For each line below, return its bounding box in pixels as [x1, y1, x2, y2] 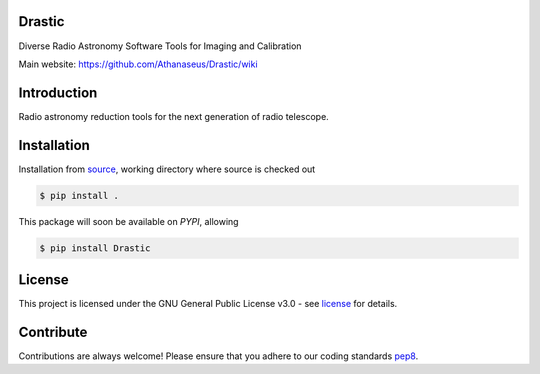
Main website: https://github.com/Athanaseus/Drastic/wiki [18, 58, 259, 70]
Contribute [18, 323, 88, 340]
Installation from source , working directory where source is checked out [18, 163, 316, 175]
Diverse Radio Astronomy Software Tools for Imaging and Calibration [18, 40, 302, 52]
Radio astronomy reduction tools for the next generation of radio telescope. [18, 110, 329, 122]
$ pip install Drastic [39, 242, 151, 254]
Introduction [18, 84, 98, 101]
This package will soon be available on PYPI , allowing [18, 215, 239, 227]
